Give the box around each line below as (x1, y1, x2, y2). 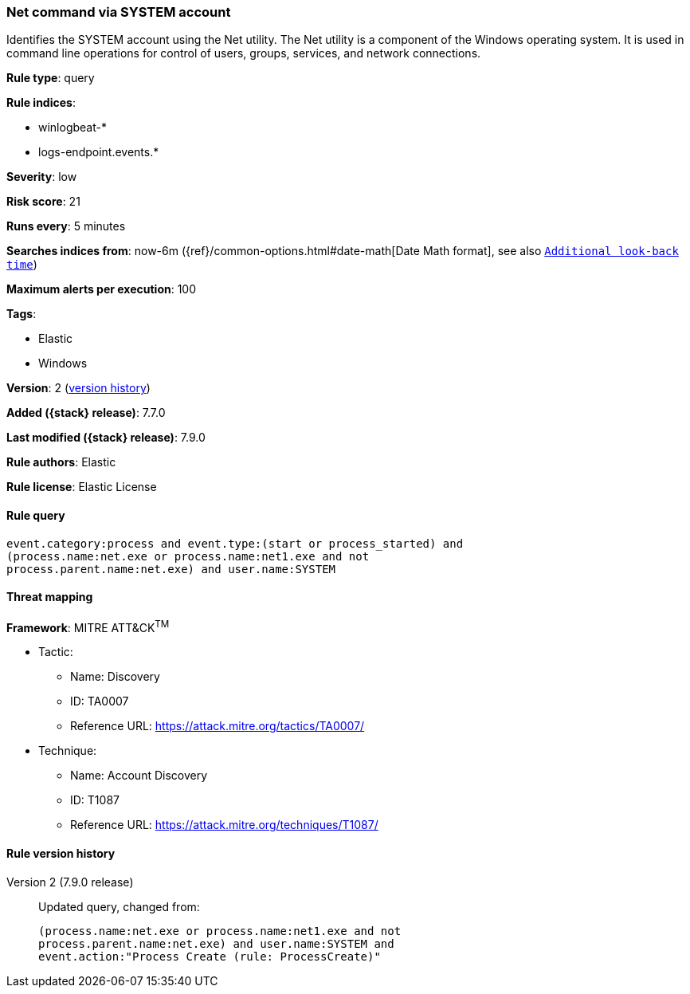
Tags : (6, 307, 37, 321)
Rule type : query (6, 71, 95, 85)
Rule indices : (6, 96, 76, 110)
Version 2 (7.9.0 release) (6, 874, 134, 889)
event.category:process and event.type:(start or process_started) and (6, 536, 464, 550)
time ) (6, 257, 37, 272)
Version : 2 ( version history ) (6, 381, 151, 395)
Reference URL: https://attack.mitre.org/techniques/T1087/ (70, 818, 378, 832)
